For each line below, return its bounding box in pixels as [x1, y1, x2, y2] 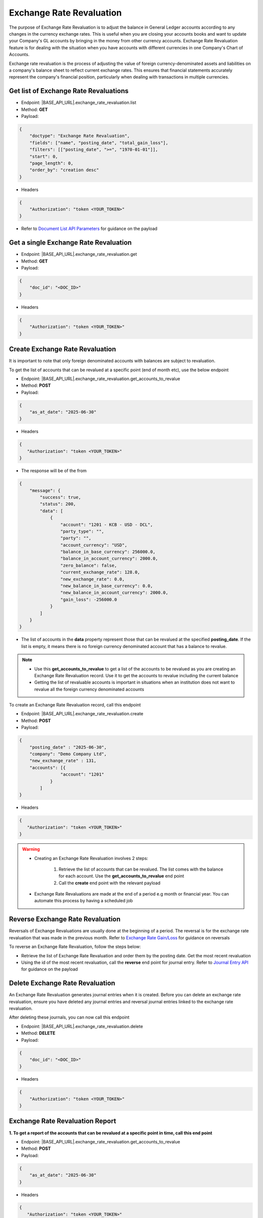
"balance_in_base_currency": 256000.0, [60, 549, 156, 555]
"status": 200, [39, 501, 76, 507]
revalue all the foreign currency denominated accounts [34, 686, 145, 692]
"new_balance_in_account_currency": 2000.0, [60, 590, 169, 595]
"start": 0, [29, 153, 58, 159]
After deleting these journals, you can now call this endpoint [9, 1014, 130, 1020]
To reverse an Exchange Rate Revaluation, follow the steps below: [9, 944, 141, 950]
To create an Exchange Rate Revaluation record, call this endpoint [9, 702, 141, 708]
